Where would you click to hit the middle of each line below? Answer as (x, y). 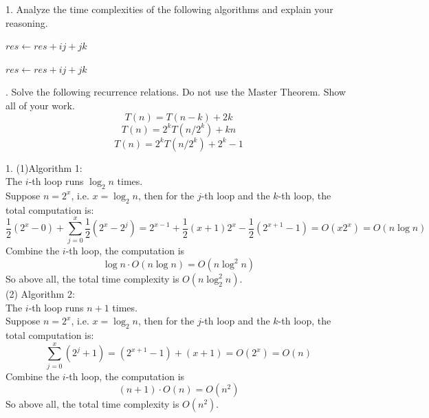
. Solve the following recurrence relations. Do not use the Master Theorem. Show (176, 92)
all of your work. (40, 105)
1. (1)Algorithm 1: (44, 167)
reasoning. (27, 22)
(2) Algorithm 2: (40, 294)
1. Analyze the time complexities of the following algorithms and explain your (169, 9)
